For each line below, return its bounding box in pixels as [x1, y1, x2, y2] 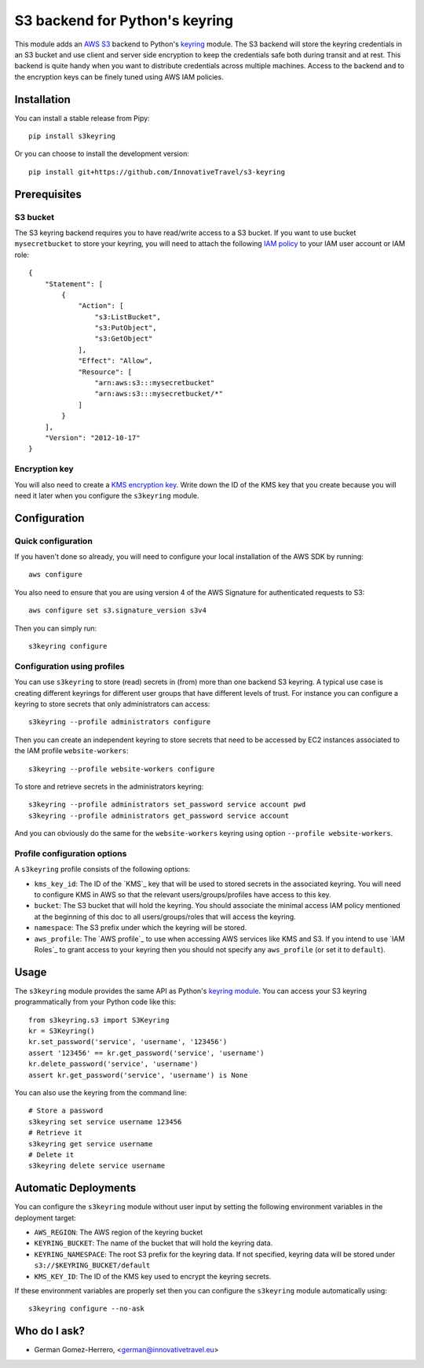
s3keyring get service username [28, 1139, 153, 1148]
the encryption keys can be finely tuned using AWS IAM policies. [14, 72, 224, 82]
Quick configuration [14, 535, 93, 546]
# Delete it [28, 1150, 75, 1159]
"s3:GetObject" [94, 334, 153, 344]
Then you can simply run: [14, 623, 97, 633]
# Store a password [28, 1106, 104, 1116]
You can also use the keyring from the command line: [14, 1087, 188, 1097]
